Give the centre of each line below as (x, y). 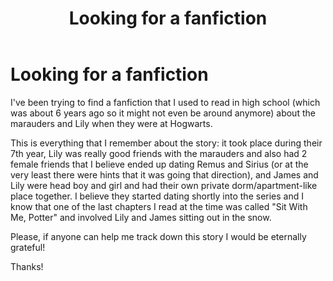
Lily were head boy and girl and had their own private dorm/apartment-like (164, 185)
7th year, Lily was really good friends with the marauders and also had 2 (159, 153)
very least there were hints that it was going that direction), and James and (164, 174)
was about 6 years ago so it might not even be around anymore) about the (163, 113)
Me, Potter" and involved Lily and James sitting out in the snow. (141, 217)
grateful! (28, 247)
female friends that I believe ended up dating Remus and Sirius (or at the (159, 164)
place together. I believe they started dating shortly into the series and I (157, 196)
